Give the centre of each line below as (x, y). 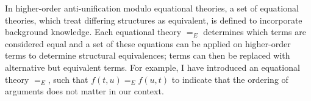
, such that (68, 79)
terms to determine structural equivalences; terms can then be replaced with (148, 55)
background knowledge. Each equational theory (93, 32)
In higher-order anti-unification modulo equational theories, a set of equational (152, 8)
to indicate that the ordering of (230, 79)
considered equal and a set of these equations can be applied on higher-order (148, 43)
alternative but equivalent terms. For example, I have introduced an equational (152, 67)
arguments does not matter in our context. (84, 91)
